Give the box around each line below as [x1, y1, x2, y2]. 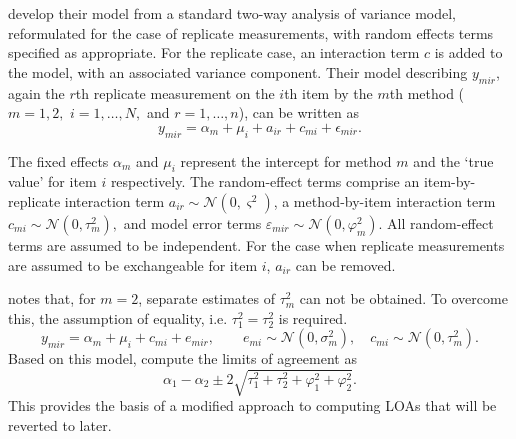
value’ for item [8, 171, 97, 192]
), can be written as [238, 102, 360, 123]
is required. [278, 307, 348, 328]
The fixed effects [8, 150, 109, 171]
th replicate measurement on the [75, 82, 275, 103]
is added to [434, 42, 503, 63]
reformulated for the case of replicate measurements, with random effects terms [8, 22, 494, 43]
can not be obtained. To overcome [299, 288, 508, 309]
